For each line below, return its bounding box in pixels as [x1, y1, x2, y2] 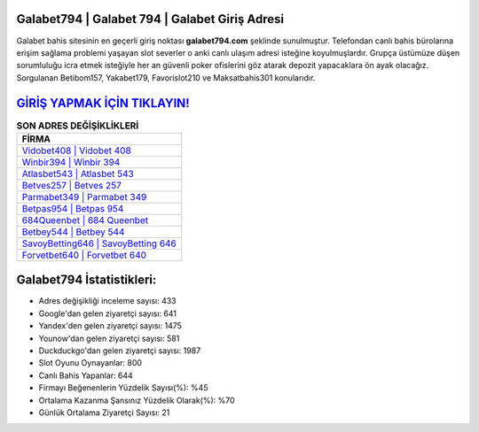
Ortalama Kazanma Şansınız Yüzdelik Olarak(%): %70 [38, 395, 235, 405]
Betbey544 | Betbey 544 [21, 226, 125, 238]
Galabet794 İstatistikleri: [16, 273, 157, 288]
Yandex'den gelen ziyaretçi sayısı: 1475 [38, 320, 182, 331]
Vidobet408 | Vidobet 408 [21, 144, 132, 157]
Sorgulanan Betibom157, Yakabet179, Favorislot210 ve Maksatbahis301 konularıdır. [16, 72, 316, 83]
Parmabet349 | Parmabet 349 [21, 190, 147, 203]
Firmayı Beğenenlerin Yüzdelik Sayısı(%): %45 [38, 382, 208, 393]
